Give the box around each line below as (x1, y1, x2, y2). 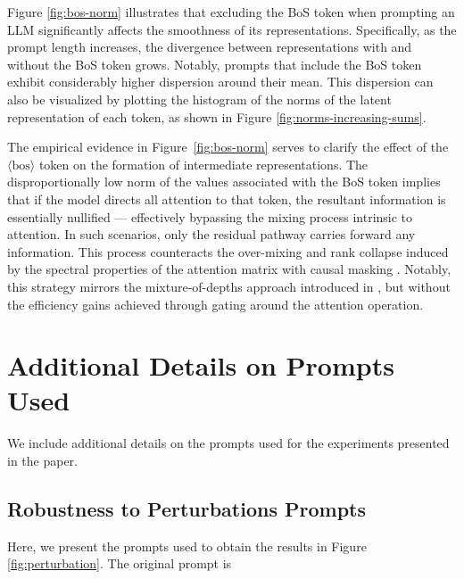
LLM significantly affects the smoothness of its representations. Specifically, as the (7, 20, 457, 38)
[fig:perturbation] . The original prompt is (7, 554, 232, 573)
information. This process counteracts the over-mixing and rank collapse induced (7, 242, 449, 261)
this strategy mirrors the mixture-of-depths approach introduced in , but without (7, 277, 451, 295)
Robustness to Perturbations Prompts (7, 494, 366, 522)
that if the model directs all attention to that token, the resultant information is (7, 189, 446, 208)
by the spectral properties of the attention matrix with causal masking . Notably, (7, 260, 452, 278)
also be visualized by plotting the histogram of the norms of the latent (7, 89, 392, 108)
